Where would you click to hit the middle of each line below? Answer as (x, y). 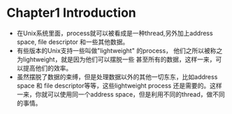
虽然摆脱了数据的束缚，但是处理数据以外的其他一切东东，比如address (117, 77)
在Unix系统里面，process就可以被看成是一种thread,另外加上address (115, 33)
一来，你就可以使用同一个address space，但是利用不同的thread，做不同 (121, 94)
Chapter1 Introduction (72, 13)
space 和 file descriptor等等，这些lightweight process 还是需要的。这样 (119, 85)
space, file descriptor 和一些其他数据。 (73, 42)
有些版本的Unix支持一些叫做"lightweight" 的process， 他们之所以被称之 (119, 50)
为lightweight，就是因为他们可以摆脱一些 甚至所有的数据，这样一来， (116, 59)
